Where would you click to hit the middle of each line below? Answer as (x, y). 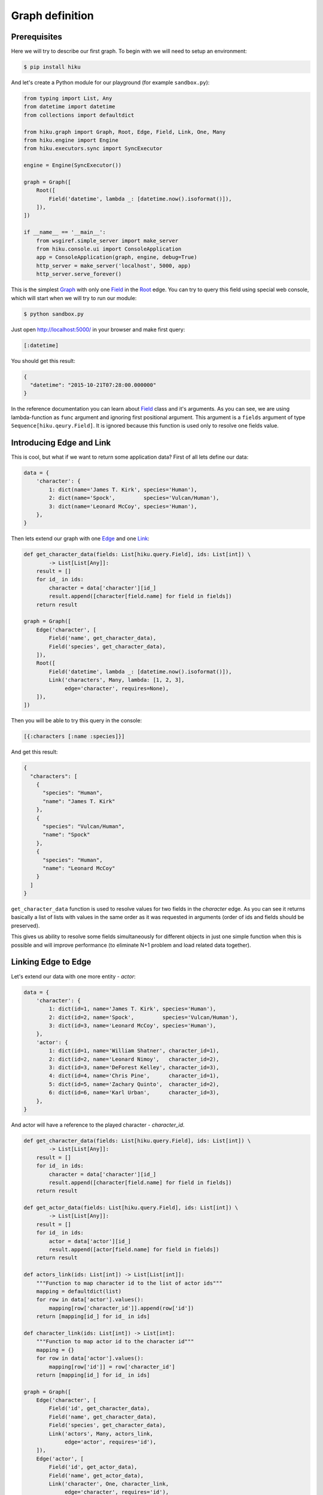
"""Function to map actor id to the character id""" (115, 1342)
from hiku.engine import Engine (71, 140)
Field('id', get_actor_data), (93, 1467)
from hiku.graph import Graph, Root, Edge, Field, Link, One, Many (125, 132)
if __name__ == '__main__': (65, 232)
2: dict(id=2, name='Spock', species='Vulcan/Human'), (144, 1017)
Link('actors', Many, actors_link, (101, 1433)
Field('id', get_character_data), (99, 1409)
